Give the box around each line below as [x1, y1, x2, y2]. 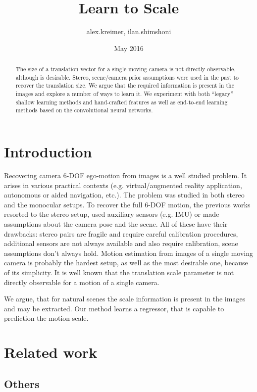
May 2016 [114, 43, 144, 53]
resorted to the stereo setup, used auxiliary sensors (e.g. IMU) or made [4, 209, 219, 219]
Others [4, 376, 40, 391]
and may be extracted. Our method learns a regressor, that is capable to [4, 303, 224, 313]
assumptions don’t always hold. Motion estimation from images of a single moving [4, 247, 254, 258]
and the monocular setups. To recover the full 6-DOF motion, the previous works [4, 199, 251, 209]
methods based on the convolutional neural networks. [15, 106, 153, 114]
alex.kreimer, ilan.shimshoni [86, 26, 171, 37]
